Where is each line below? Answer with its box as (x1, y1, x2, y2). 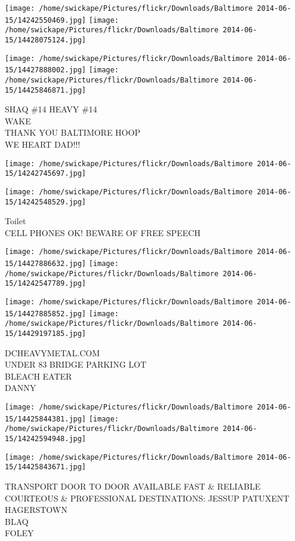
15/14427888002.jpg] (5, 66, 87, 75)
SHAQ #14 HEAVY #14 (5, 103, 97, 115)
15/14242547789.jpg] (5, 279, 87, 288)
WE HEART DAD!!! (5, 138, 81, 151)
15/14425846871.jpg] (5, 85, 87, 94)
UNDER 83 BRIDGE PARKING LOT (5, 358, 147, 371)
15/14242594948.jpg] (5, 435, 87, 444)
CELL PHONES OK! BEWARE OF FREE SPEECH (5, 226, 201, 239)
